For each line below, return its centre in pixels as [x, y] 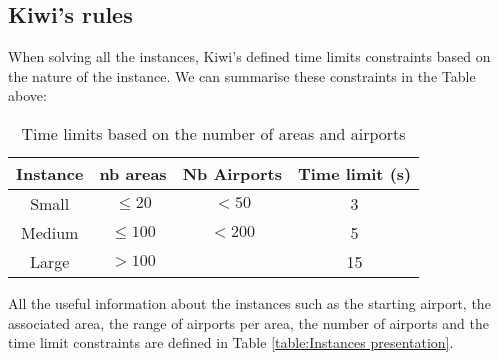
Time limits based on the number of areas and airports [213, 133]
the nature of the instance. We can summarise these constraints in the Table [242, 75]
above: [27, 95]
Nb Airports [232, 173]
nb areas [133, 173]
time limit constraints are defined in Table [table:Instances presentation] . [231, 342]
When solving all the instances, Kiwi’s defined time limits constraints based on [249, 56]
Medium [50, 232]
